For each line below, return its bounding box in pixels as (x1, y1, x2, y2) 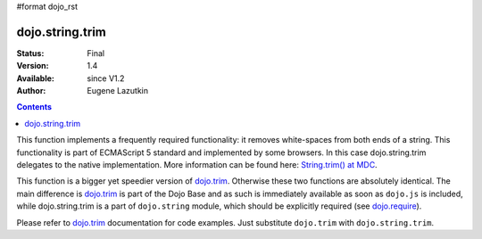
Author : (16, 86, 46, 96)
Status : (16, 47, 45, 58)
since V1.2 (87, 72, 125, 84)
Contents (16, 102, 53, 112)
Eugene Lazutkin (87, 86, 149, 96)
